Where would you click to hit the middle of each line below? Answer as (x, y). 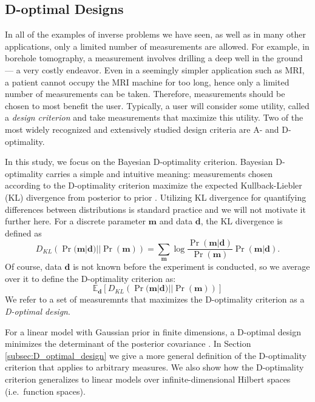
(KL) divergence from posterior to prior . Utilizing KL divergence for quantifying (156, 197)
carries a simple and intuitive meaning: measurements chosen (159, 173)
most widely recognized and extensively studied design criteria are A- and (142, 129)
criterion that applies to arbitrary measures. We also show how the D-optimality (154, 367)
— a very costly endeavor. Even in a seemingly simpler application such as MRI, (155, 69)
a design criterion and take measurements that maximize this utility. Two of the (154, 117)
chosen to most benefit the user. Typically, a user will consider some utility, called (157, 105)
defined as (23, 233)
